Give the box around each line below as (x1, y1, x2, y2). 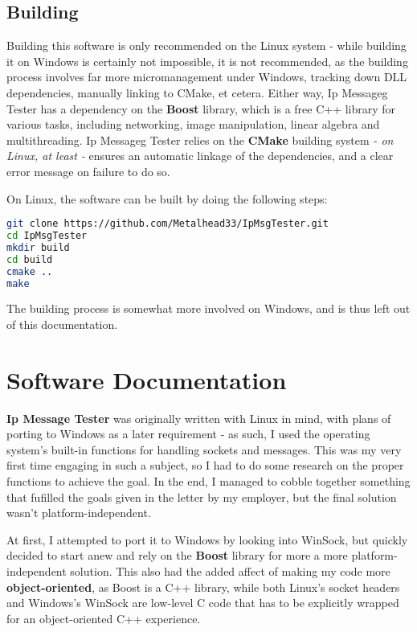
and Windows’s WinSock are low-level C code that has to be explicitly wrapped (6, 594, 399, 611)
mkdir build (6, 241, 70, 253)
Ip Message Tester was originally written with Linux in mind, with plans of (6, 409, 391, 426)
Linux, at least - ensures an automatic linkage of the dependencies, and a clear (6, 147, 394, 164)
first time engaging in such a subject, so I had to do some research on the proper (6, 457, 404, 474)
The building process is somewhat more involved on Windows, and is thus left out (6, 300, 411, 317)
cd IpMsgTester (6, 230, 88, 242)
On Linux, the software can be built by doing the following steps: (6, 190, 328, 207)
